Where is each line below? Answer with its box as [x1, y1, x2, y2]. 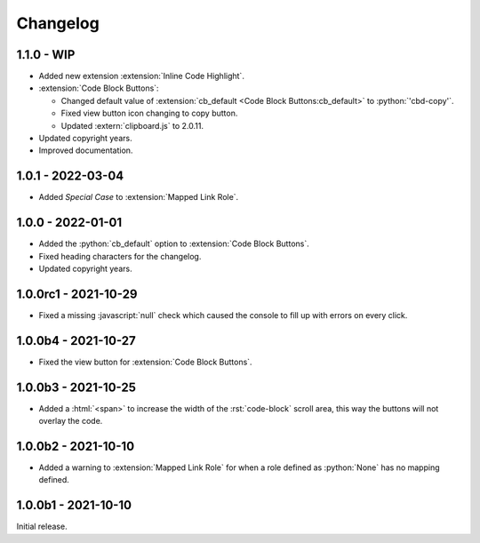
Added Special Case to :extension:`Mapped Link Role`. [38, 192, 239, 203]
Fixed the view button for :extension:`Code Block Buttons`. [38, 356, 252, 367]
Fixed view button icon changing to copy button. [60, 108, 238, 119]
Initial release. [16, 521, 68, 532]
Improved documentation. [38, 145, 133, 156]
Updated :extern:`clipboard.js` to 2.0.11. [60, 120, 204, 131]
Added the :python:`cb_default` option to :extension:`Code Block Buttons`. [38, 238, 310, 249]
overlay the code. [38, 416, 103, 427]
